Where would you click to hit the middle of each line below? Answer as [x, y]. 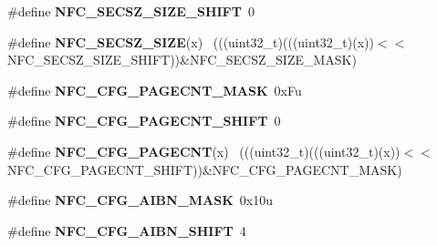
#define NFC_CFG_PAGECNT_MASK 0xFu [155, 90]
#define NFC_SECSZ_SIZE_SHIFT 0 [131, 11]
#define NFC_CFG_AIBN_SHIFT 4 [127, 230]
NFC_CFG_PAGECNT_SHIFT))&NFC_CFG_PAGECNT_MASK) [205, 169]
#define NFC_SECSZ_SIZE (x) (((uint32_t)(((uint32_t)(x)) [191, 41]
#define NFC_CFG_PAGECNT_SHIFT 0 [144, 121]
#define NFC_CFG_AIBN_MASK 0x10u [140, 200]
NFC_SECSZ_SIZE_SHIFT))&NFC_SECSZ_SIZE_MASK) [182, 60]
